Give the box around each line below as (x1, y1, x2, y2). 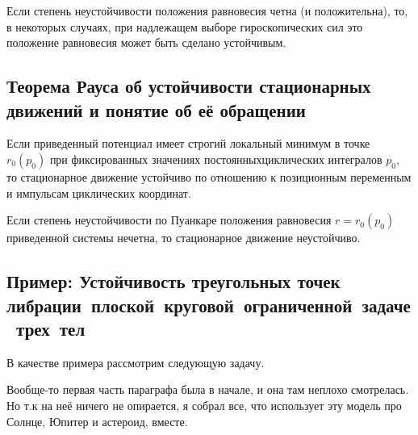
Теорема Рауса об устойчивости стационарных (6, 73, 371, 98)
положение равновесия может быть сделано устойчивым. (6, 34, 286, 51)
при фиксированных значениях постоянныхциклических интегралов (49, 150, 382, 167)
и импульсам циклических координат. (6, 184, 191, 201)
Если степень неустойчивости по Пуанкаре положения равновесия (6, 211, 332, 228)
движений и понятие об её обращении (6, 97, 306, 122)
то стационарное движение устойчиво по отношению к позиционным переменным (6, 168, 412, 185)
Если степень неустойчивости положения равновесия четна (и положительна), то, (6, 2, 408, 19)
